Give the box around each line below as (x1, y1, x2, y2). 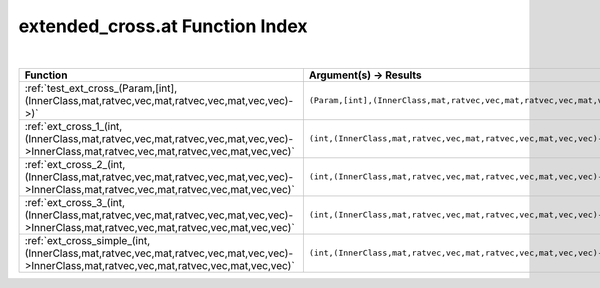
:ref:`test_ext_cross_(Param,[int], (24, 81, 178, 95)
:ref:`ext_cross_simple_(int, (24, 233, 150, 247)
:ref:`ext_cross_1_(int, (24, 119, 123, 133)
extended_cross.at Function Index (18, 15, 309, 37)
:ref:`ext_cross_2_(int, (24, 157, 126, 171)
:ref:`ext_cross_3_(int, (24, 195, 125, 209)
